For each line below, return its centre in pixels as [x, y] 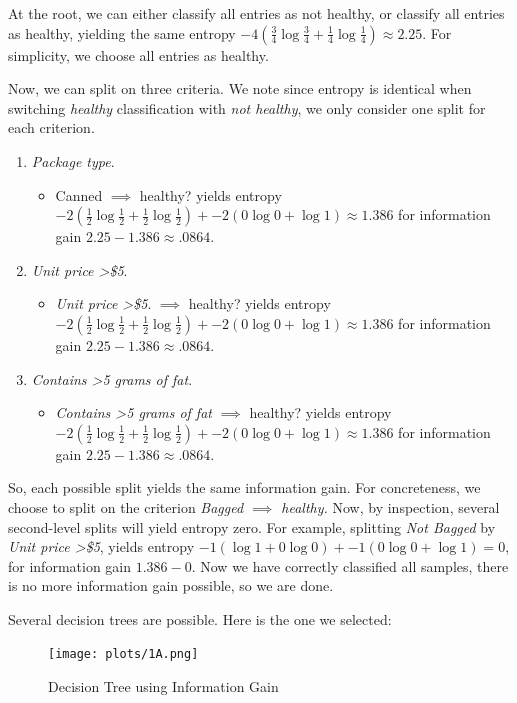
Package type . [73, 160]
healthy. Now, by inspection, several [390, 506]
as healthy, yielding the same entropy [122, 32]
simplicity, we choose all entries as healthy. [138, 54]
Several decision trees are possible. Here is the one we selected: [200, 618]
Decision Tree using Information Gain [163, 686]
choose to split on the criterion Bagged [126, 506]
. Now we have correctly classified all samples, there [350, 565]
